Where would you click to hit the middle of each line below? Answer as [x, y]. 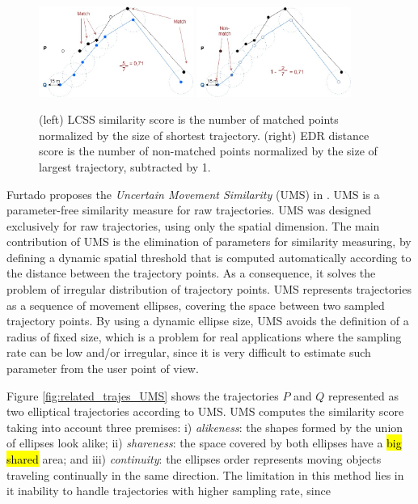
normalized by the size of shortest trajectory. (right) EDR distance [204, 135]
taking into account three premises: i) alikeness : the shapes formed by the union [205, 427]
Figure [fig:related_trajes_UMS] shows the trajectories [143, 395]
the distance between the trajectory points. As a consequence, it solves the [191, 273]
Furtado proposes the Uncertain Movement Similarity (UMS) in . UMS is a [193, 194]
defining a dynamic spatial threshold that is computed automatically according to [209, 257]
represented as [363, 395]
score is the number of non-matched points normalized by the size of [208, 151]
